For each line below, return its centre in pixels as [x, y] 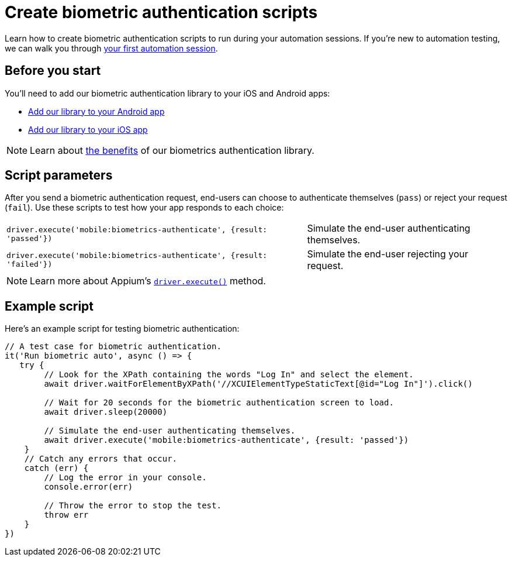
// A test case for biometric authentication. [113, 347]
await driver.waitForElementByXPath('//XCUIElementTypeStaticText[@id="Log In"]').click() [258, 384]
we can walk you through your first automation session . [111, 48]
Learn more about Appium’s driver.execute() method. [148, 281]
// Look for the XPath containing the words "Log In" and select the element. [229, 375]
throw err [66, 515]
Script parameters [59, 175]
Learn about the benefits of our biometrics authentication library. [172, 150]
